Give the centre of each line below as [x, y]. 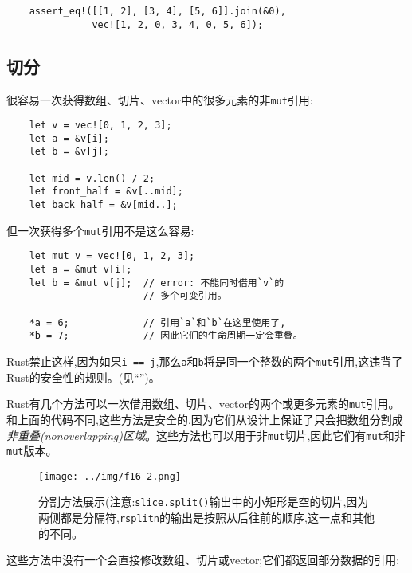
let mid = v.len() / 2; [92, 178]
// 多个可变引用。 [185, 296]
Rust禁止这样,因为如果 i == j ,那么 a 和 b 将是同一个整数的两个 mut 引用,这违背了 [205, 361]
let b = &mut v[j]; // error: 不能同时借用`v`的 [157, 283]
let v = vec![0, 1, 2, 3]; [100, 126]
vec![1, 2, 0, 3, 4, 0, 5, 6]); [178, 24]
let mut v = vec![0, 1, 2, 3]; [112, 256]
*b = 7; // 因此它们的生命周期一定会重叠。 [166, 336]
